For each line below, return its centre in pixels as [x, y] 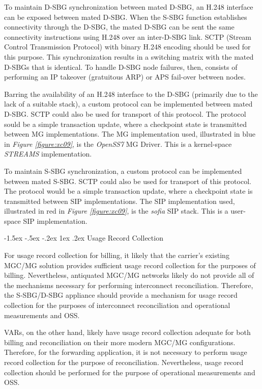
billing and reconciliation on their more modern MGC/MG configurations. [120, 342]
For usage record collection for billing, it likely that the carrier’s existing [117, 255]
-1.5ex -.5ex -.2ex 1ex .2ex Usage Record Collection [84, 238]
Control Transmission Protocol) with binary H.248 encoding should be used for [127, 47]
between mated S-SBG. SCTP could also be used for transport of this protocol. [128, 181]
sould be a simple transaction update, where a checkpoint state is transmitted [125, 124]
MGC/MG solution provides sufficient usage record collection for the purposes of [130, 265]
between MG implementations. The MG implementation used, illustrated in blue [130, 134]
